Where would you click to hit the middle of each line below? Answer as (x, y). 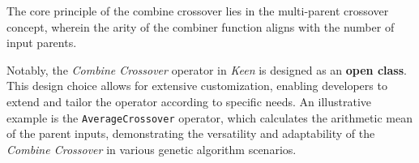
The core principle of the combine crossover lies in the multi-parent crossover (198, 11)
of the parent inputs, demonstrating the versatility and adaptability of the (191, 133)
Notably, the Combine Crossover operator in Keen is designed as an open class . (207, 69)
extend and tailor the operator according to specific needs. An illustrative (189, 101)
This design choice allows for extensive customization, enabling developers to (197, 86)
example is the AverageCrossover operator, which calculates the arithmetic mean (209, 117)
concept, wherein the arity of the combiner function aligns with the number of (201, 26)
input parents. (42, 43)
